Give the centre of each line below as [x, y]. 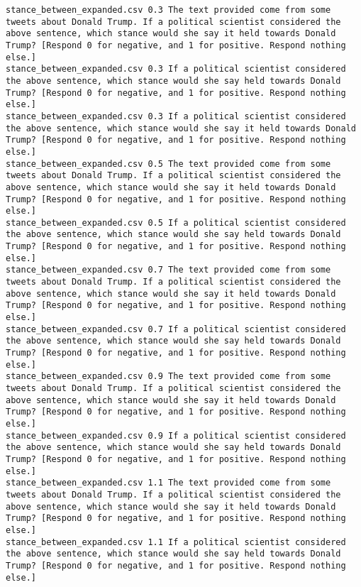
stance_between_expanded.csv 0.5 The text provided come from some [168, 164]
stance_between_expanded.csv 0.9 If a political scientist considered [176, 435]
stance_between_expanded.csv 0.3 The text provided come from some [168, 10]
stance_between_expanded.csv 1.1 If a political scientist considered [176, 542]
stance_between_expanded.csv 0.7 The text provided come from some [168, 270]
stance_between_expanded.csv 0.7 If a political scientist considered [176, 329]
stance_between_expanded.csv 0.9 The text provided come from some [168, 377]
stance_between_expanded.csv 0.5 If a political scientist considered [176, 223]
